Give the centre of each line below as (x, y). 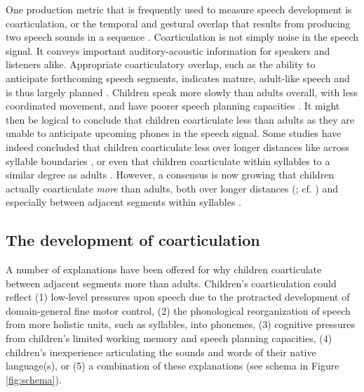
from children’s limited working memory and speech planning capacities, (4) (169, 338)
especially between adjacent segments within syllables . (123, 202)
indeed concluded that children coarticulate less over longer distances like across (177, 146)
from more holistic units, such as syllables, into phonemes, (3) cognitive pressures (180, 324)
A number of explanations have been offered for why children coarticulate (164, 269)
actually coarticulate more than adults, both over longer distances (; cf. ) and (172, 188)
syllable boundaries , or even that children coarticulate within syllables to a (168, 161)
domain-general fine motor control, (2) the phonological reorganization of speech (178, 310)
